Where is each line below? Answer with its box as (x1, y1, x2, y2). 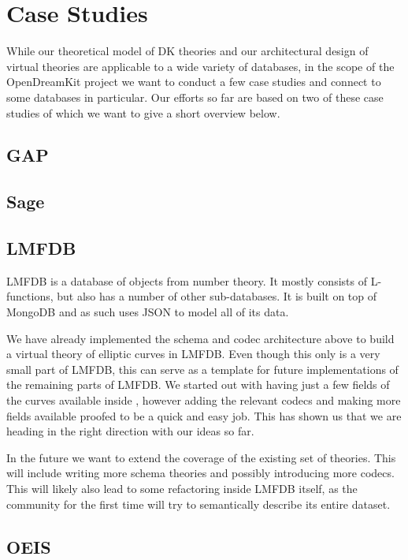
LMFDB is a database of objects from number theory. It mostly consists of (6, 272, 367, 289)
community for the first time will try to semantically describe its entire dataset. (6, 495, 391, 512)
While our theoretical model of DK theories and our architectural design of (6, 43, 369, 59)
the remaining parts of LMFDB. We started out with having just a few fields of (6, 376, 390, 393)
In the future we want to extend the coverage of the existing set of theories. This (6, 449, 396, 465)
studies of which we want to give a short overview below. (6, 104, 280, 121)
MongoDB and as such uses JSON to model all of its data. (6, 304, 289, 320)
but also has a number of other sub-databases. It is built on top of (57, 288, 377, 304)
